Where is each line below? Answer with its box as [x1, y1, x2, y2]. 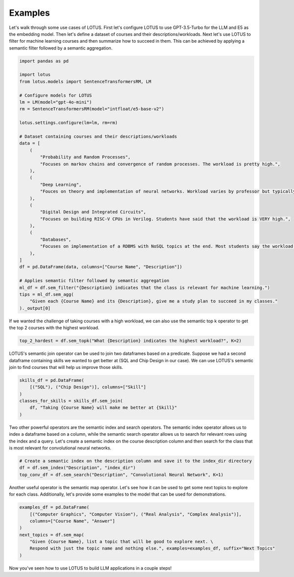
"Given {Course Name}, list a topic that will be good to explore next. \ [29, 539, 213, 545]
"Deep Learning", [40, 182, 82, 187]
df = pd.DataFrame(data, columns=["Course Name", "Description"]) [19, 264, 182, 270]
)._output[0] [19, 305, 51, 311]
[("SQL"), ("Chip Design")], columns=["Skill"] [29, 384, 147, 390]
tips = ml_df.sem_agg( [19, 291, 74, 297]
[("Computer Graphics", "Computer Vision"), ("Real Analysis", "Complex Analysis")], [29, 511, 242, 517]
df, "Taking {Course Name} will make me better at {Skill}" [29, 405, 177, 411]
